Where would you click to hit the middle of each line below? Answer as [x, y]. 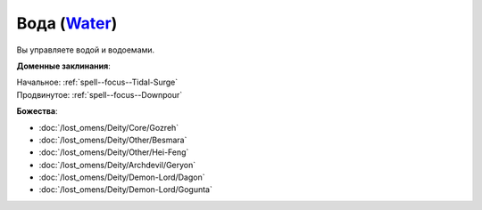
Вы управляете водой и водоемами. [86, 50]
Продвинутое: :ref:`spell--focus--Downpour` [100, 94]
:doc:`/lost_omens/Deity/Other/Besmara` [113, 140]
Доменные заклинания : [63, 66]
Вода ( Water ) [67, 23]
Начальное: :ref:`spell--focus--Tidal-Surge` [97, 82]
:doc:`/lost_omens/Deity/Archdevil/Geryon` [117, 165]
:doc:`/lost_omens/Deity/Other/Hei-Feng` [114, 152]
